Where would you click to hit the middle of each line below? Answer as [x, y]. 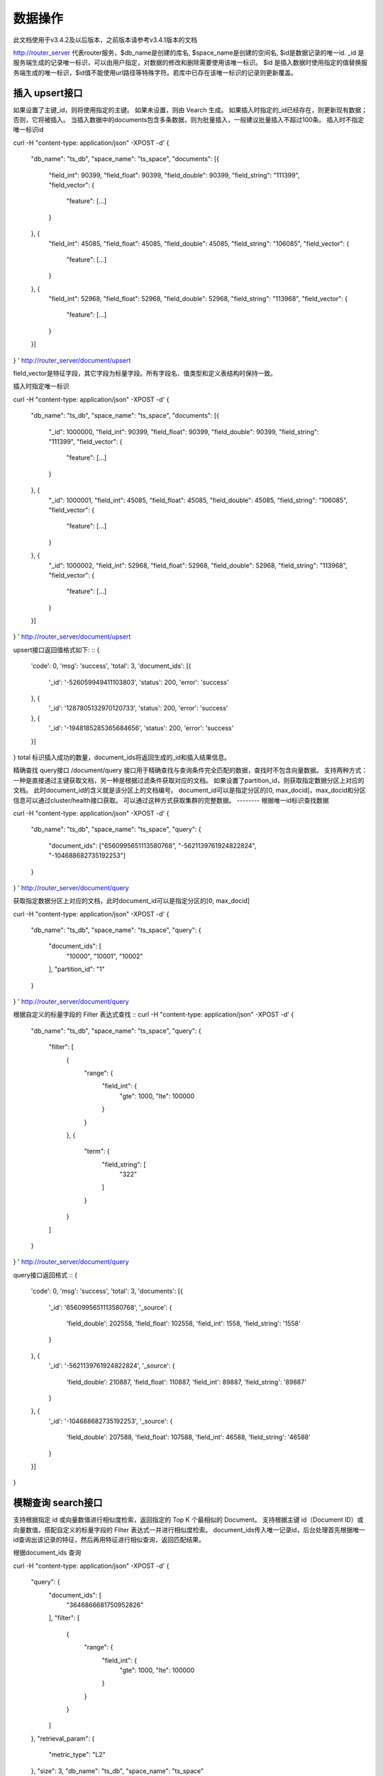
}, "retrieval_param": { [63, 1738]
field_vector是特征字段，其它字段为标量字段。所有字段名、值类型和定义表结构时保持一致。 [145, 374]
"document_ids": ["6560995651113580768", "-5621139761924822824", [152, 845]
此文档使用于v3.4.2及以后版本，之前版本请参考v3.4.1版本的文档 [105, 40]
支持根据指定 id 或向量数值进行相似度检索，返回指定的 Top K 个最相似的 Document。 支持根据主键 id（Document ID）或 [188, 1520]
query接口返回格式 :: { [45, 1274]
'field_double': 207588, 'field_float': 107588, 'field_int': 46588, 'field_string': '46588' [189, 1437]
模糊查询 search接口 [58, 1503]
